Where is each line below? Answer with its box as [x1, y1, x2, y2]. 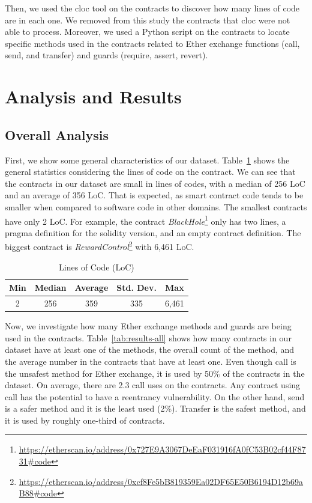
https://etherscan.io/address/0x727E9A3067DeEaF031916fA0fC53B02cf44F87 [19, 443, 306, 456]
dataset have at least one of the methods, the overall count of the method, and [5, 343, 295, 356]
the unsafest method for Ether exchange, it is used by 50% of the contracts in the [5, 367, 305, 379]
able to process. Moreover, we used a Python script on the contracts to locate [5, 25, 290, 38]
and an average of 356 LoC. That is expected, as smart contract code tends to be [5, 189, 304, 201]
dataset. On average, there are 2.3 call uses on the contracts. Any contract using [5, 379, 301, 391]
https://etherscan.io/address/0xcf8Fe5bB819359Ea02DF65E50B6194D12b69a [19, 475, 304, 487]
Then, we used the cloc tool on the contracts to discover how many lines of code [5, 2, 300, 14]
